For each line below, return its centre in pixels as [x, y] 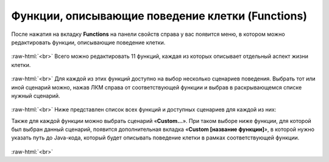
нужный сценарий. [36, 96]
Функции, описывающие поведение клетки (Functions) [159, 16]
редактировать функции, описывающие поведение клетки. [88, 42]
